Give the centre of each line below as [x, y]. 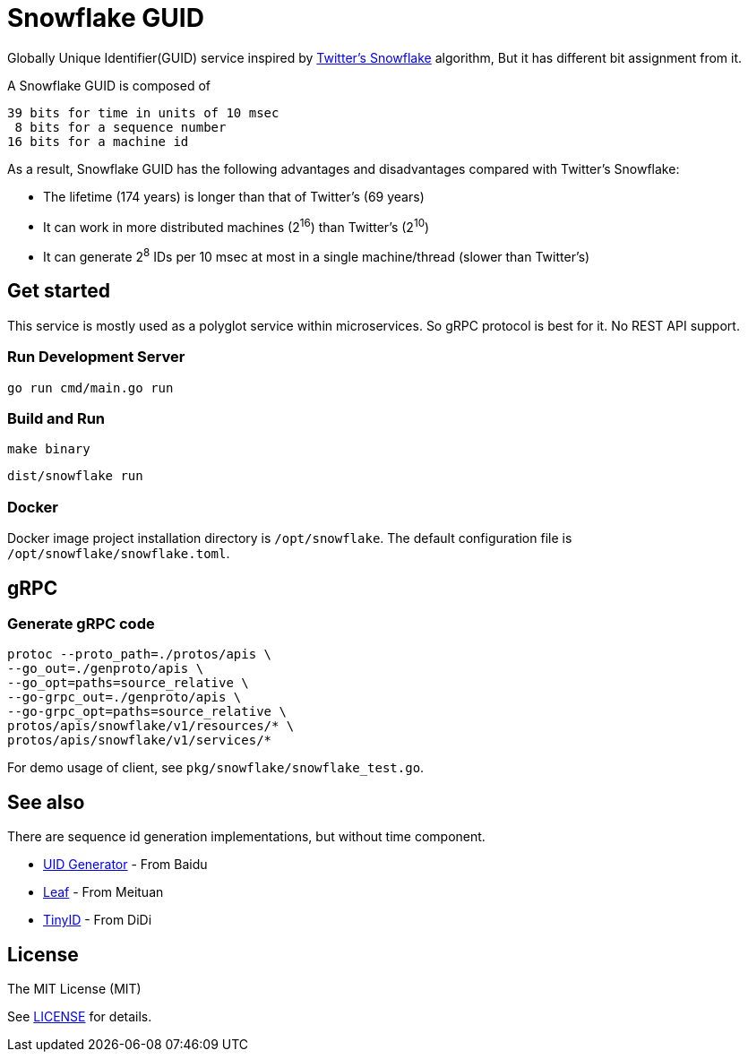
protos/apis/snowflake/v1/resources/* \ [151, 726]
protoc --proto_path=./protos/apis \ [140, 654]
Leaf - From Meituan [103, 892]
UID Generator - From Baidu [125, 865]
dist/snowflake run [75, 476]
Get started [59, 291]
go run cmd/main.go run [90, 387]
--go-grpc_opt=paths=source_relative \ [147, 712]
